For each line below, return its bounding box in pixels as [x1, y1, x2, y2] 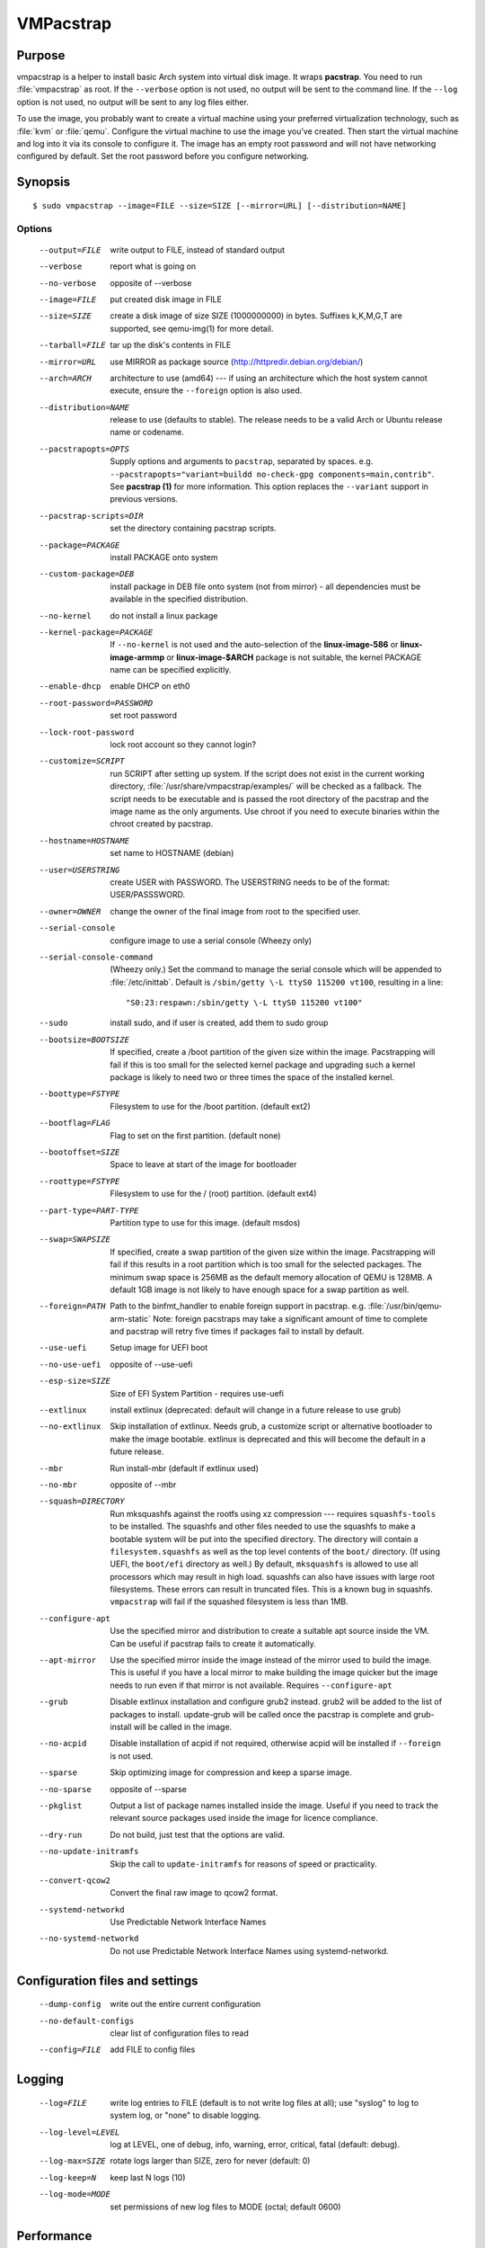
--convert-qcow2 [39, 1875, 111, 1886]
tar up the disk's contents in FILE [110, 340, 232, 351]
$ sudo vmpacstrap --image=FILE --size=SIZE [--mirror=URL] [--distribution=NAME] [32, 201, 407, 210]
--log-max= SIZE [39, 2156, 107, 2166]
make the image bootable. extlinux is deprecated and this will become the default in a [110, 1433, 426, 1444]
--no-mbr [39, 1479, 78, 1490]
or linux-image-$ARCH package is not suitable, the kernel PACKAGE [166, 652, 422, 663]
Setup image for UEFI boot [110, 1343, 208, 1353]
